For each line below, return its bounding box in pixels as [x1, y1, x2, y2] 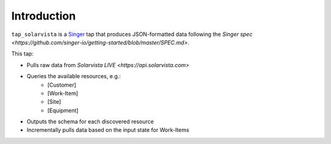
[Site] [47, 98, 61, 106]
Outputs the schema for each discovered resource [26, 118, 154, 125]
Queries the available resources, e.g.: [26, 73, 121, 80]
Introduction [11, 9, 76, 23]
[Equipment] [47, 107, 79, 114]
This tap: [11, 50, 34, 57]
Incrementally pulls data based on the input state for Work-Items [26, 126, 189, 134]
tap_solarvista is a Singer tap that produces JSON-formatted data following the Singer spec [11, 31, 253, 38]
